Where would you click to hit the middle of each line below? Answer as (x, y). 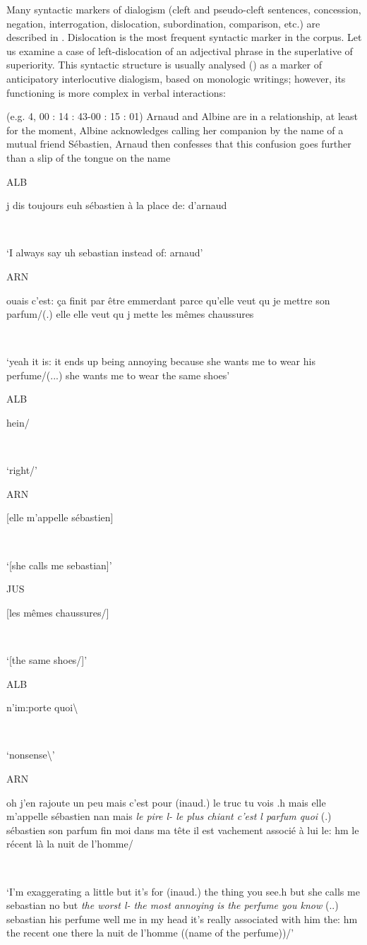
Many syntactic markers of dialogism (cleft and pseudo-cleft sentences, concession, (184, 9)
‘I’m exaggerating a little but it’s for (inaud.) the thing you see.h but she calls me (183, 891)
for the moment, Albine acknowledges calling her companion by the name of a (175, 130)
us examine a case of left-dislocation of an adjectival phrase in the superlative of (180, 50)
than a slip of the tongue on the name (89, 157)
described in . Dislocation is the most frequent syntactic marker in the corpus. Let (184, 37)
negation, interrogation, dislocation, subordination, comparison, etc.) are (163, 23)
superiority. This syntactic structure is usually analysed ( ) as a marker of (164, 65)
